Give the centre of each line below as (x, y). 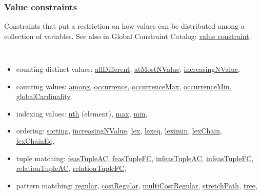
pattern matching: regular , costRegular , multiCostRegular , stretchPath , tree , (137, 185)
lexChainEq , (35, 141)
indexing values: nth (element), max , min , (82, 113)
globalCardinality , (44, 96)
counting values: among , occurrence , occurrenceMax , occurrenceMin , (124, 86)
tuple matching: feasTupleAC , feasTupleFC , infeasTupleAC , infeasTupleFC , (135, 158)
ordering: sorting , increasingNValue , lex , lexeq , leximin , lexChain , (119, 131)
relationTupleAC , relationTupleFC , (71, 168)
